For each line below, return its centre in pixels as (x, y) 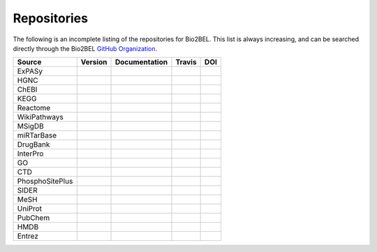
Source (29, 62)
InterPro (30, 154)
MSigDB (31, 126)
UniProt (29, 209)
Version (94, 62)
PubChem (34, 218)
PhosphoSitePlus (45, 181)
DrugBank (34, 144)
